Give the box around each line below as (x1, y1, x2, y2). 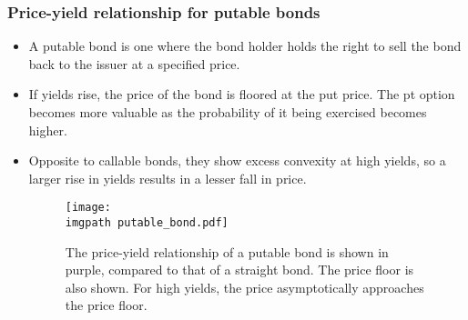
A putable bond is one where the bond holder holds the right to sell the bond (28, 36, 462, 55)
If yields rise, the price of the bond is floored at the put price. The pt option (28, 85, 455, 104)
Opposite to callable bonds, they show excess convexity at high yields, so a (28, 151, 446, 170)
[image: (65, 201, 111, 215)
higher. (28, 120, 67, 139)
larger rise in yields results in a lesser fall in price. (28, 168, 307, 187)
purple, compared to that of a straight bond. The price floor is (65, 260, 414, 279)
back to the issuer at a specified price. (28, 54, 240, 73)
